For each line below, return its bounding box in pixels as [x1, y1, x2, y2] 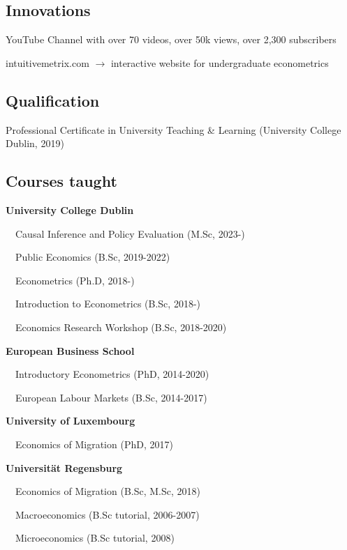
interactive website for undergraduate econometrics [110, 55, 329, 70]
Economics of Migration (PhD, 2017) [15, 436, 173, 451]
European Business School [6, 343, 135, 358]
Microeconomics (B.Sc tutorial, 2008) [15, 530, 175, 545]
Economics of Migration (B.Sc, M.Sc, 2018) [15, 484, 200, 498]
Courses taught [6, 170, 117, 192]
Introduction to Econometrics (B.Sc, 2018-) [15, 296, 200, 311]
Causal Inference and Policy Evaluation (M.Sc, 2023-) [15, 226, 245, 240]
